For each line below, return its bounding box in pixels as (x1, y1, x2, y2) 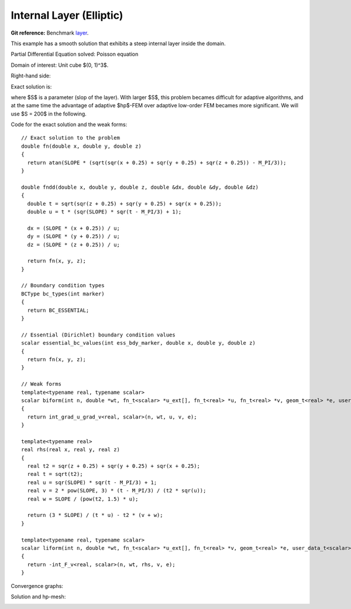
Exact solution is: (11, 83, 52, 90)
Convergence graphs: (11, 582, 64, 589)
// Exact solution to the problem (21, 135, 120, 141)
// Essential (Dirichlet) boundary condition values (21, 331, 175, 338)
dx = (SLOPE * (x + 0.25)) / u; (27, 224, 120, 232)
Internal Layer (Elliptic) (11, 9, 123, 22)
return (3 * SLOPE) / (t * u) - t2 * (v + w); (27, 512, 163, 519)
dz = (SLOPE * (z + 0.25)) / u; (27, 241, 120, 248)
